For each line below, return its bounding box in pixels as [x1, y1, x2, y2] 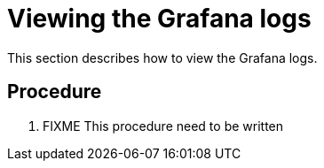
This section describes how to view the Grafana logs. [7, 50, 318, 65]
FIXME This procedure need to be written [43, 118, 284, 134]
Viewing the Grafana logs [7, 4, 312, 34]
